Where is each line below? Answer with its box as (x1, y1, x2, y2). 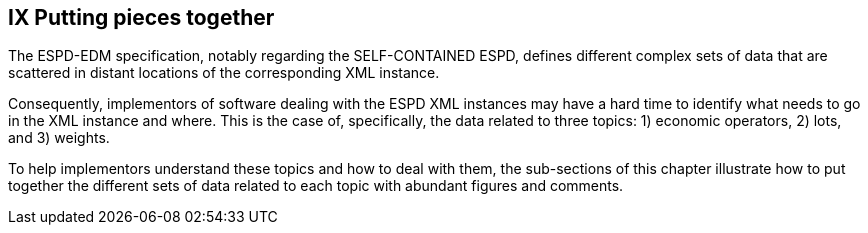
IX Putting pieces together (8, 5, 275, 30)
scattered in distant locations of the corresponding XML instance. (8, 64, 440, 82)
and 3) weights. (8, 129, 110, 147)
